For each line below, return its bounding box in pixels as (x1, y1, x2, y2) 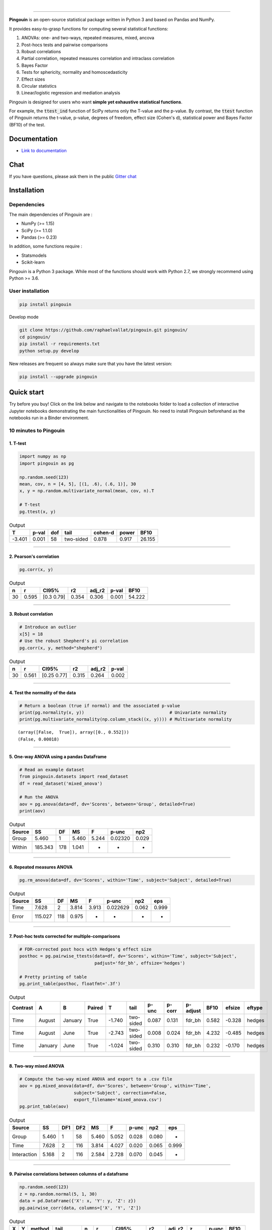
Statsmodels (21, 252, 47, 258)
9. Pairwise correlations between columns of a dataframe (9, 1171, 129, 1177)
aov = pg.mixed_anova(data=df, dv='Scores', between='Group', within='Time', (19, 1083, 211, 1089)
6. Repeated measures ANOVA (9, 864, 73, 870)
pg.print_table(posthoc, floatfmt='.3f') (19, 981, 121, 986)
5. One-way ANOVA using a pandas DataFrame (9, 753, 107, 760)
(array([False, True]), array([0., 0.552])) (18, 730, 130, 735)
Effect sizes (21, 76, 45, 82)
